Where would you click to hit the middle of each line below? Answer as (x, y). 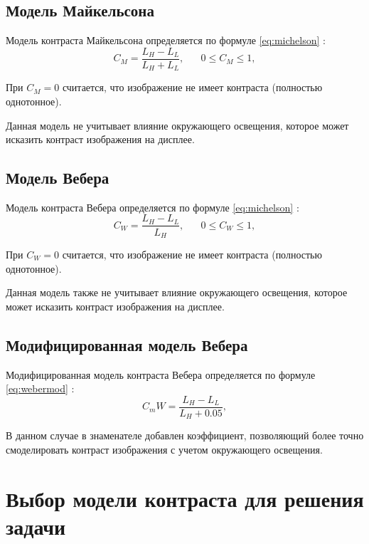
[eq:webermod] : (40, 388)
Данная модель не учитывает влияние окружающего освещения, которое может (177, 125)
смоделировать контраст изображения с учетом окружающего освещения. (164, 449)
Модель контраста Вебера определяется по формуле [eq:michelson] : (153, 207)
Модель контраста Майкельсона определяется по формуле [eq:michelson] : (166, 40)
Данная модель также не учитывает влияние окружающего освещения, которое (177, 292)
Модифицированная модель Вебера (127, 344)
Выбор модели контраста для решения (185, 498)
